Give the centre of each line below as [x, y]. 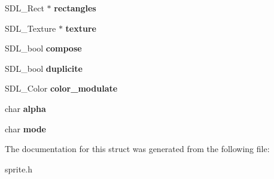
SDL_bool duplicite [44, 68]
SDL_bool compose [43, 48]
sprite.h [19, 169]
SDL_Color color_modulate [61, 88]
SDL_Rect [25, 8]
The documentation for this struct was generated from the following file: [137, 149]
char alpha [25, 108]
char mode [25, 128]
